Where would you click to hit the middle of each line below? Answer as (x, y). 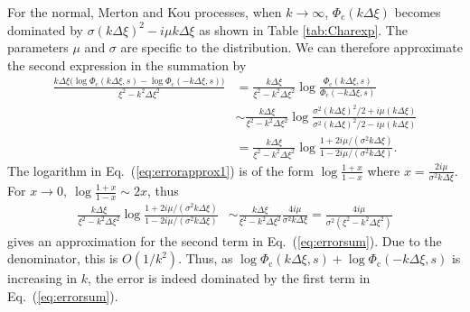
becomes (418, 12)
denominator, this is (63, 258)
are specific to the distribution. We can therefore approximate (291, 47)
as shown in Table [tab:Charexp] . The (303, 29)
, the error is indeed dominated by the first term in (229, 278)
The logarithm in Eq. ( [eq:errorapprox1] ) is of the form (160, 170)
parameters (38, 47)
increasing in (42, 278)
